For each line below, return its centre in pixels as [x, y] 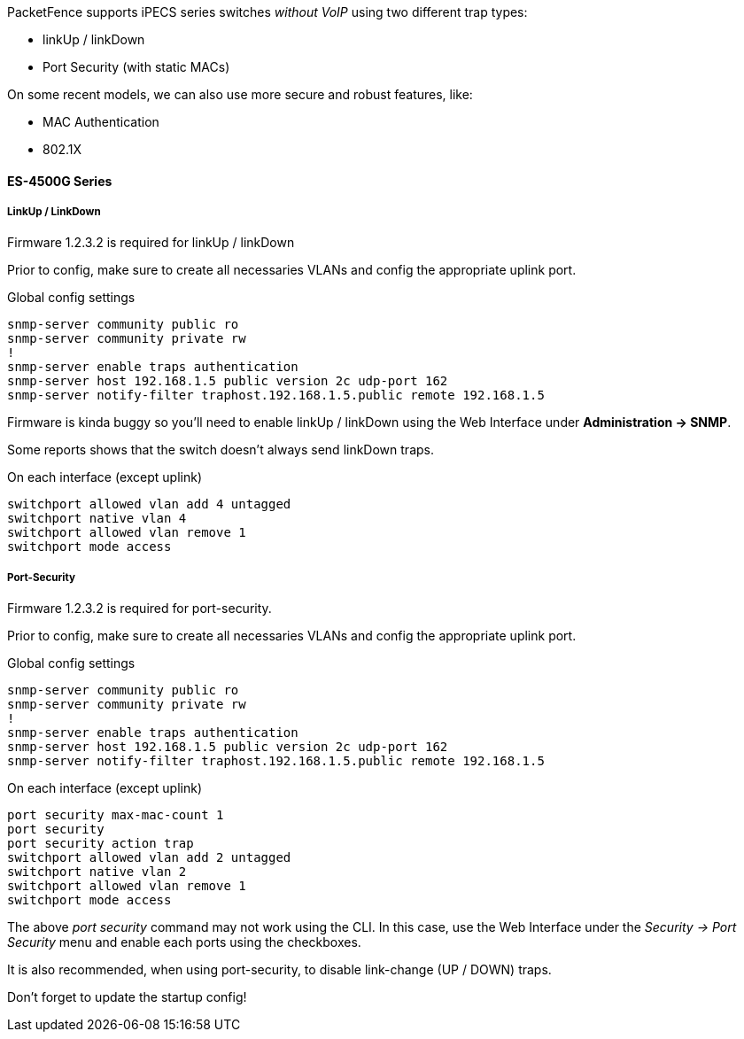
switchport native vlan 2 [97, 872]
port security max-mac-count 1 [116, 815]
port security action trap [101, 844]
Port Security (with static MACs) [136, 67]
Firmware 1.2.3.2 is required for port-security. [139, 609]
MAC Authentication [101, 122]
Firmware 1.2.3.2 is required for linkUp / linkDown [151, 243]
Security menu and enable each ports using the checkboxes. [184, 942]
